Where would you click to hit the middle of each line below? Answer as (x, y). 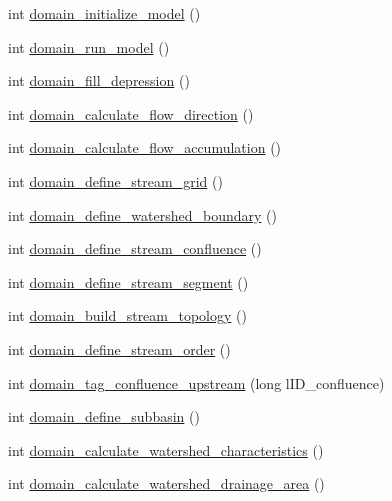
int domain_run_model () (89, 46)
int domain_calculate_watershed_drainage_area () (166, 483)
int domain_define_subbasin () (104, 416)
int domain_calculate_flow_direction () (131, 113)
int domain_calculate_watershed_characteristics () (166, 449)
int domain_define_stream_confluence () (135, 248)
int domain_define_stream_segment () (128, 281)
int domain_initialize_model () (104, 13)
